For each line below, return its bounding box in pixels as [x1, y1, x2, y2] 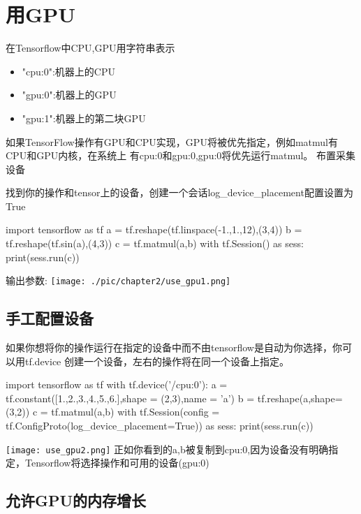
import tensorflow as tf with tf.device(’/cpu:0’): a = [6, 377, 228, 392]
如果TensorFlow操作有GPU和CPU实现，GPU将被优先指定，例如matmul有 [6, 134, 338, 149]
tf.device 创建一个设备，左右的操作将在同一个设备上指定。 [24, 353, 289, 368]
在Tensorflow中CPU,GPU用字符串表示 [6, 41, 175, 55]
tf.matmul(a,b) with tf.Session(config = [51, 404, 220, 419]
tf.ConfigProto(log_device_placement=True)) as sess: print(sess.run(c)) [6, 418, 314, 433]
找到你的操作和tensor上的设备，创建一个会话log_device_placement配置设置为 [6, 185, 353, 200]
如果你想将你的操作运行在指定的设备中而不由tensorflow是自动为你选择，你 [6, 340, 342, 355]
